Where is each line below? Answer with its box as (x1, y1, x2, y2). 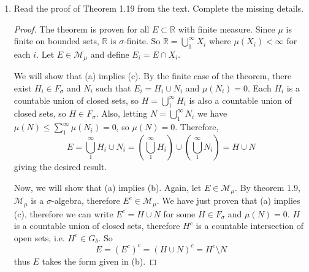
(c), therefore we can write (13, 207, 113, 220)
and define (90, 47, 129, 60)
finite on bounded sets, (13, 34, 99, 47)
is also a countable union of (189, 93, 292, 106)
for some (163, 207, 196, 220)
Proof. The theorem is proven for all (13, 22, 150, 35)
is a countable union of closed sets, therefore (13, 219, 180, 232)
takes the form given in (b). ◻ (42, 254, 157, 267)
